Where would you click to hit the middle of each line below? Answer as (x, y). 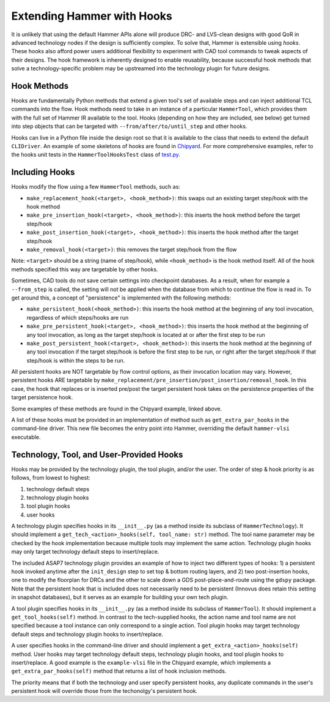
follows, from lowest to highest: (51, 478)
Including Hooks (43, 172)
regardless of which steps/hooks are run (78, 317)
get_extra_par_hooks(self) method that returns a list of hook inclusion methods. (119, 671)
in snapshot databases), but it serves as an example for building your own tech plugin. (120, 597)
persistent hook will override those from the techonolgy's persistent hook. (105, 691)
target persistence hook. (42, 398)
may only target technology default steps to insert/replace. (85, 552)
